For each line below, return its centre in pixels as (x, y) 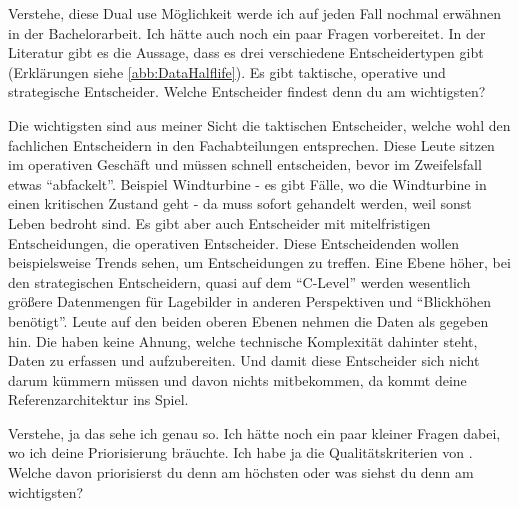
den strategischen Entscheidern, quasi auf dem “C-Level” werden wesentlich (239, 281)
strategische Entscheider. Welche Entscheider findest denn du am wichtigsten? (247, 91)
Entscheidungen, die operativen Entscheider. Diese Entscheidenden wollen (234, 242)
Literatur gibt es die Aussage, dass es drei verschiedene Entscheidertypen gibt (246, 52)
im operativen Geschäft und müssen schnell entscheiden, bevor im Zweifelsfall (245, 164)
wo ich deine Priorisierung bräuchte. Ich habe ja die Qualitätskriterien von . (240, 452)
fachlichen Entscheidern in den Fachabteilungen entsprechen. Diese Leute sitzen (251, 144)
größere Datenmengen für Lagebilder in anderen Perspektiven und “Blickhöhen (249, 301)
